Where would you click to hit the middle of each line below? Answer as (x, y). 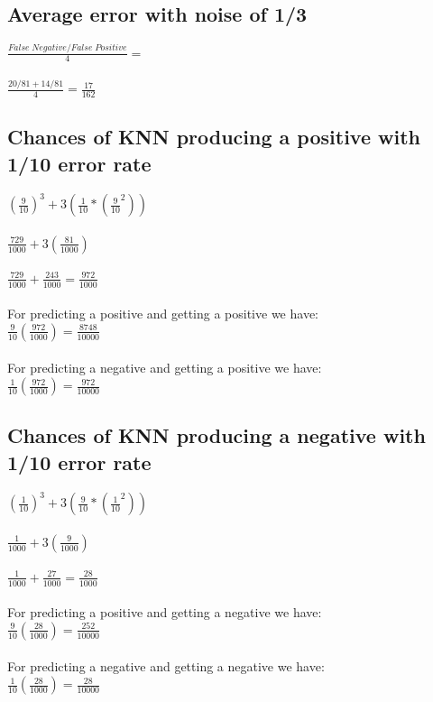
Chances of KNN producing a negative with (216, 435)
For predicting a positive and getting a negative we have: (165, 612)
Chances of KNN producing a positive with (214, 137)
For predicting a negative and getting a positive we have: (165, 368)
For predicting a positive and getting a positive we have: (163, 314)
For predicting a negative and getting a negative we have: (166, 666)
